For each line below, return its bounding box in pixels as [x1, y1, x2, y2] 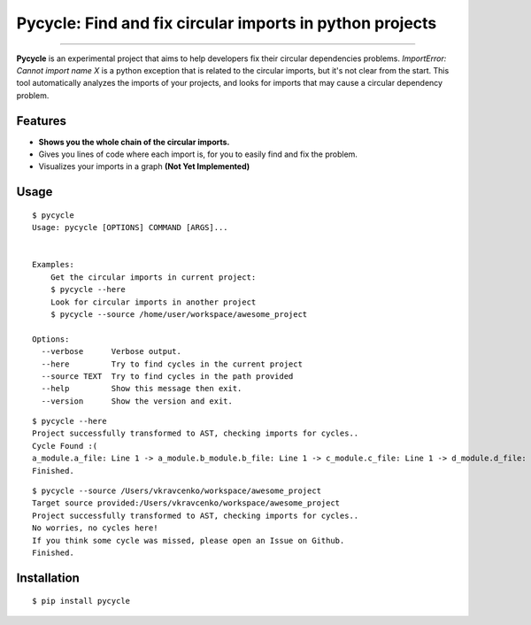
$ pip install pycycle [32, 596, 131, 606]
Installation [16, 570, 80, 585]
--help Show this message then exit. [41, 383, 242, 394]
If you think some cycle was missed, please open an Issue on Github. [32, 536, 345, 545]
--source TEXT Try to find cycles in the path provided [41, 371, 294, 381]
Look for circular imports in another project [50, 297, 257, 307]
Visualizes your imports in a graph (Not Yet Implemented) [38, 161, 250, 172]
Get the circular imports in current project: [50, 272, 257, 282]
